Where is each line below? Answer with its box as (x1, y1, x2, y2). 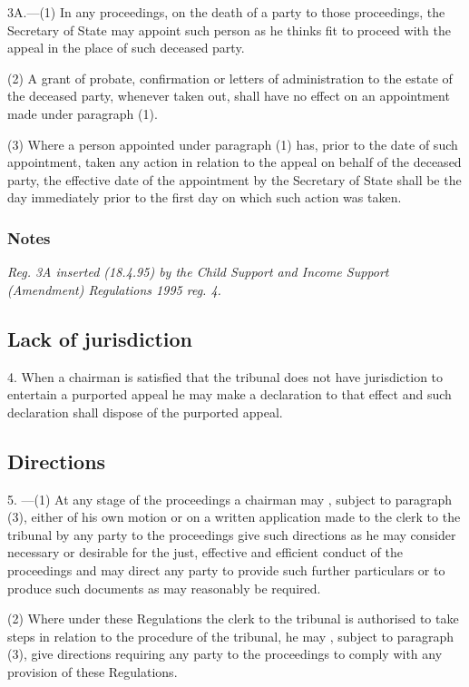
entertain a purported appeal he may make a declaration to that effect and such (7, 385, 452, 404)
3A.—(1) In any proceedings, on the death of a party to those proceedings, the (7, 3, 445, 21)
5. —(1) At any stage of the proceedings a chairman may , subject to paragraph (7, 489, 452, 508)
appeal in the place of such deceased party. (7, 38, 245, 57)
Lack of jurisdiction (7, 324, 193, 352)
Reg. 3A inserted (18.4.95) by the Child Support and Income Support (7, 262, 389, 281)
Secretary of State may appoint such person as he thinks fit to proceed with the (7, 20, 451, 39)
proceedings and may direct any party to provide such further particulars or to (7, 560, 445, 579)
